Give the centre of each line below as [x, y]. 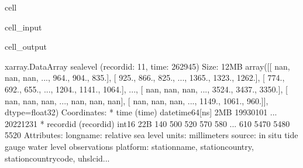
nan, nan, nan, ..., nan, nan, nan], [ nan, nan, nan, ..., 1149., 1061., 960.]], [137, 100]
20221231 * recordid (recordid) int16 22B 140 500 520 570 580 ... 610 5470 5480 [147, 123]
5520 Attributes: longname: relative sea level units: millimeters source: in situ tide [151, 135]
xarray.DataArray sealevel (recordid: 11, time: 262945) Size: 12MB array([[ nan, [147, 66]
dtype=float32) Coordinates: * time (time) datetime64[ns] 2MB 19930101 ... [141, 112]
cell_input [23, 27]
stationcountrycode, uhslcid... [57, 158]
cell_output [26, 47]
